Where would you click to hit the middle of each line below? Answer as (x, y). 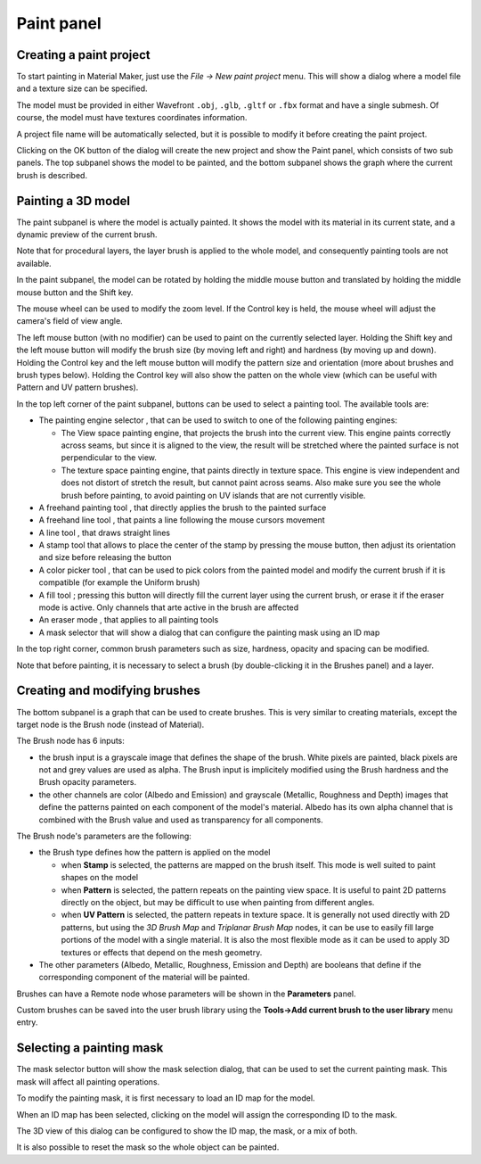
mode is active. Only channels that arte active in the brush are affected (168, 607)
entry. (27, 1022)
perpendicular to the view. (109, 458)
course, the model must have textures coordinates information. (132, 118)
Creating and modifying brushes (108, 691)
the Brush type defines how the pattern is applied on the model (155, 853)
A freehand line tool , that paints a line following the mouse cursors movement (182, 520)
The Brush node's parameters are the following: (104, 836)
